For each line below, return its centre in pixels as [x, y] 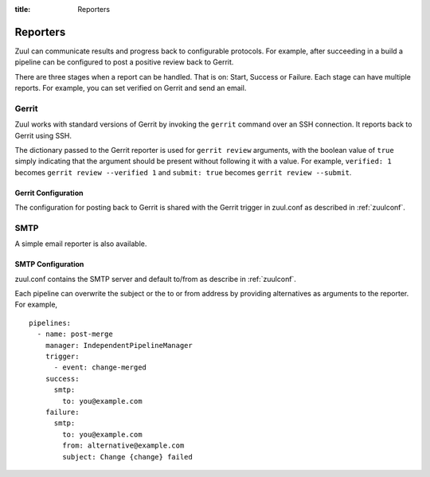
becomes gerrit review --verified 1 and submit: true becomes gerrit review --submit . [183, 172]
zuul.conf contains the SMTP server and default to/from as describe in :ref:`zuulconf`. [155, 279]
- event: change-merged [100, 368]
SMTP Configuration [49, 264]
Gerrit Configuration [49, 193]
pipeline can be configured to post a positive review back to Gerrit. [124, 62]
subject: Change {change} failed [127, 457]
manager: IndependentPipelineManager [119, 345]
